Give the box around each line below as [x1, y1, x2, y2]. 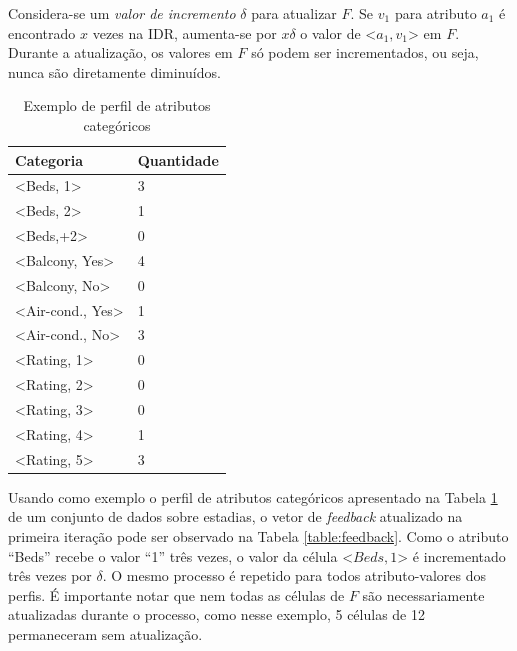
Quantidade [137, 149, 219, 170]
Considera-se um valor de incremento [8, 3, 236, 23]
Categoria [15, 149, 84, 170]
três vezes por [8, 565, 92, 586]
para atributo [394, 3, 477, 23]
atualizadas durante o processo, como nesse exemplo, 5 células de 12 [8, 604, 425, 625]
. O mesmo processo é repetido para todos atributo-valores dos [102, 565, 486, 586]
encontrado [8, 22, 76, 43]
